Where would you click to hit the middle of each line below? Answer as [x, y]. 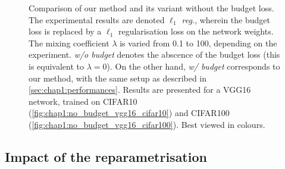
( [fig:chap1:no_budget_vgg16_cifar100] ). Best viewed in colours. [147, 124]
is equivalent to [57, 66]
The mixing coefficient [69, 43]
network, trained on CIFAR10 [83, 101]
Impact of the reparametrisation [106, 156]
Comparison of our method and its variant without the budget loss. [151, 8]
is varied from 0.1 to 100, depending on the [198, 43]
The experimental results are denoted [97, 19]
